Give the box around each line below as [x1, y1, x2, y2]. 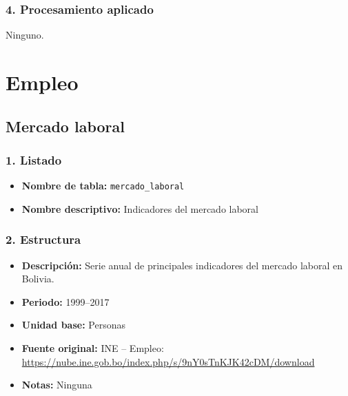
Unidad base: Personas [21, 317, 125, 332]
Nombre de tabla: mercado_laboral [21, 178, 185, 193]
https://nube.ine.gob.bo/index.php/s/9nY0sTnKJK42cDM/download [21, 354, 315, 368]
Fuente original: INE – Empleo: [21, 341, 164, 355]
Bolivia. [21, 271, 54, 286]
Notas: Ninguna [21, 377, 92, 392]
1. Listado [6, 151, 62, 168]
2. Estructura [6, 231, 81, 248]
